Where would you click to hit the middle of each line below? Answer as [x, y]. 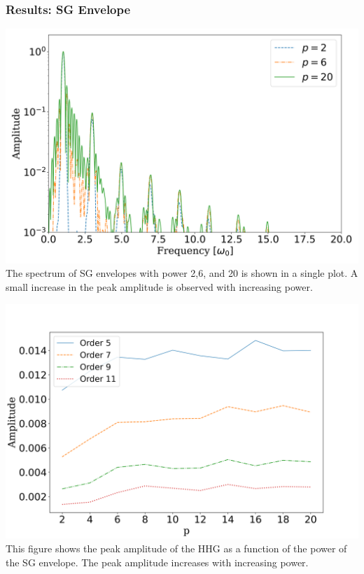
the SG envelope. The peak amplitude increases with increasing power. [157, 562]
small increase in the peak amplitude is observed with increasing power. [159, 287]
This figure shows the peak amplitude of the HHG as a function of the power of [176, 548]
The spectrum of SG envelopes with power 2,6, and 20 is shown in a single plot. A [182, 273]
